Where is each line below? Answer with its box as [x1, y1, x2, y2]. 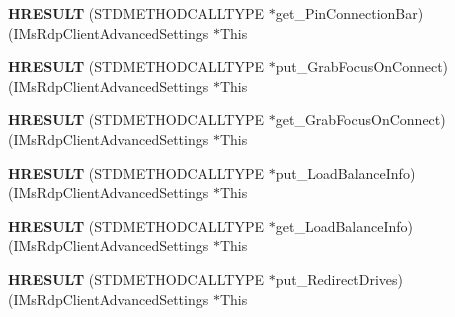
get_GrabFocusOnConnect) [275, 109, 446, 130]
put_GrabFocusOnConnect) [275, 56, 449, 77]
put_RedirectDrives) [275, 268, 404, 289]
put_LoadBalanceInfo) [275, 162, 416, 183]
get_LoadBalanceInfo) [275, 215, 414, 236]
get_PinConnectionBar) [275, 3, 424, 23]
